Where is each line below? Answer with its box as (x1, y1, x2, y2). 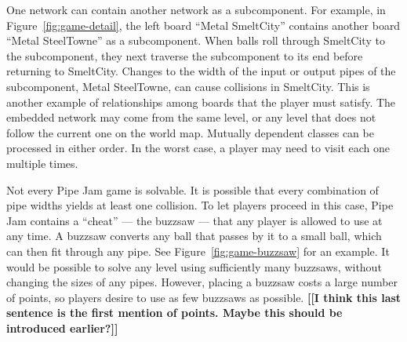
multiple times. (6, 155, 78, 171)
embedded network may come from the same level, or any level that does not (6, 109, 376, 126)
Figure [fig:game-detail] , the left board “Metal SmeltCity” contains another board (6, 16, 401, 33)
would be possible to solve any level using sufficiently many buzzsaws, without (6, 258, 382, 275)
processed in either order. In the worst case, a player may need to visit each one (6, 140, 390, 156)
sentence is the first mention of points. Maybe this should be (6, 304, 343, 321)
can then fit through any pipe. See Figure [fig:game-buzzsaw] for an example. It (6, 242, 390, 259)
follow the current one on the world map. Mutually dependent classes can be (6, 124, 374, 140)
